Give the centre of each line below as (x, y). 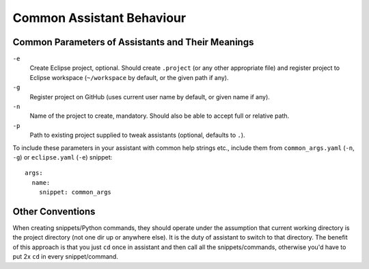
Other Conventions (54, 211)
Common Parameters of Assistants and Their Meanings (133, 42)
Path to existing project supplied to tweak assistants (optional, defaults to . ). (137, 135)
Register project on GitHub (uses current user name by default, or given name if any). (150, 97)
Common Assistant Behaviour (99, 18)
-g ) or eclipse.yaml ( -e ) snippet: (63, 157)
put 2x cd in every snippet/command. (66, 257)
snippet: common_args (75, 192)
